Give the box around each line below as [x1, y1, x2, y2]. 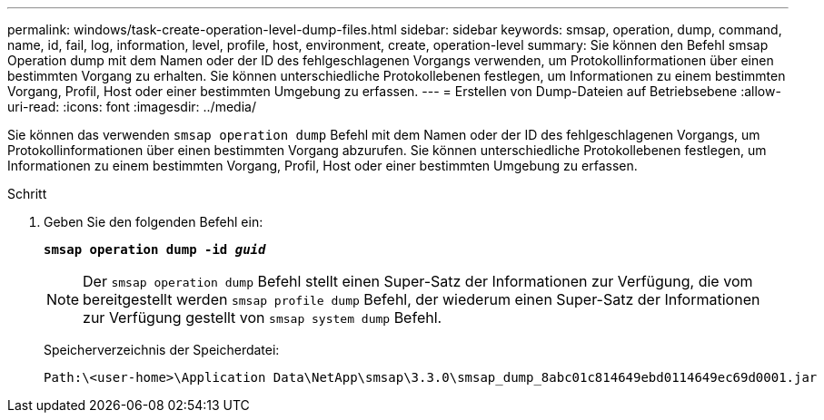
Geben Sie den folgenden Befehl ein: [44, 214, 263, 230]
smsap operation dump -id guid [44, 242, 266, 257]
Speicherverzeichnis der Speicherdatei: [44, 342, 280, 357]
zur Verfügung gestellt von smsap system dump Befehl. [83, 308, 442, 327]
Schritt [7, 186, 47, 201]
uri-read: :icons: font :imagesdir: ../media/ [7, 99, 256, 114]
